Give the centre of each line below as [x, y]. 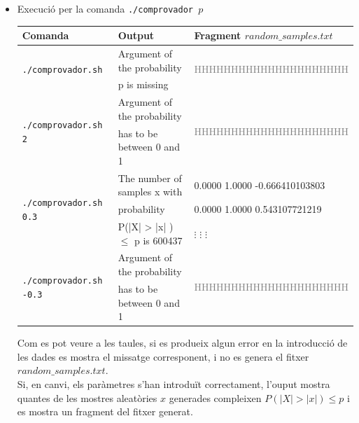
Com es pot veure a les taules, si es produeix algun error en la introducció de [182, 343]
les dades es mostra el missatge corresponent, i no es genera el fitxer [163, 356]
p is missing [143, 84]
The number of [150, 178]
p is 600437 [158, 240]
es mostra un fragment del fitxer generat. [105, 411]
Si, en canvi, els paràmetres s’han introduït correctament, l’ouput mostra [174, 383]
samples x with [150, 192]
